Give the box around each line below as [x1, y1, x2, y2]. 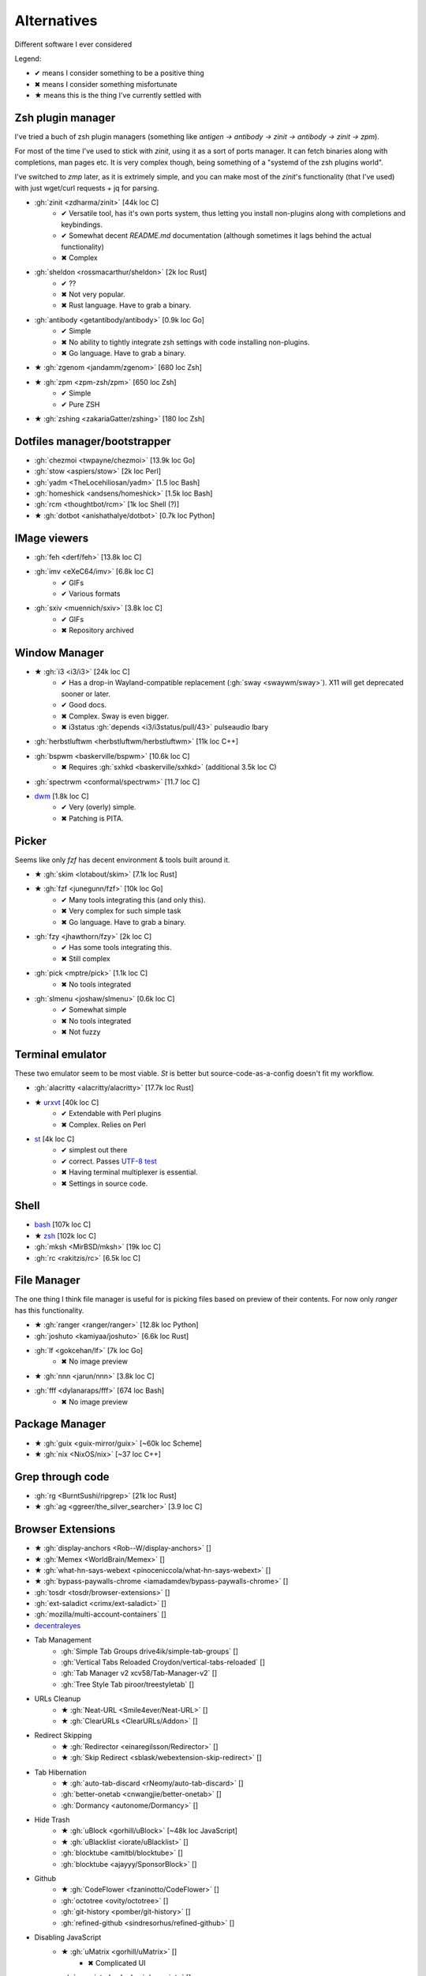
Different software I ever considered [14, 40, 133, 49]
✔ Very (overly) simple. [61, 802, 136, 812]
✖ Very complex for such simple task [61, 906, 181, 916]
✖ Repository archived [61, 625, 134, 635]
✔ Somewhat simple [61, 1005, 127, 1015]
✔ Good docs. [61, 700, 106, 710]
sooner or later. [61, 688, 110, 699]
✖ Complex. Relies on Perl [61, 1119, 146, 1129]
